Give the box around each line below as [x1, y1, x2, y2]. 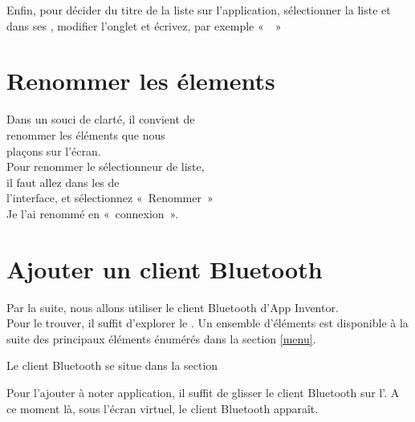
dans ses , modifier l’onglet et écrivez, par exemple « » [6, 17, 282, 34]
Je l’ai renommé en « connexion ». [6, 205, 179, 221]
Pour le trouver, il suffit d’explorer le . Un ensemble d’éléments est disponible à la [6, 314, 409, 331]
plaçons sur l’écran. [6, 142, 101, 159]
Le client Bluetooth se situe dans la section [6, 357, 218, 374]
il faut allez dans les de [6, 173, 120, 190]
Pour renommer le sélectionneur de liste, [6, 158, 205, 175]
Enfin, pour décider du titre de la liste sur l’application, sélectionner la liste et [6, 2, 391, 18]
